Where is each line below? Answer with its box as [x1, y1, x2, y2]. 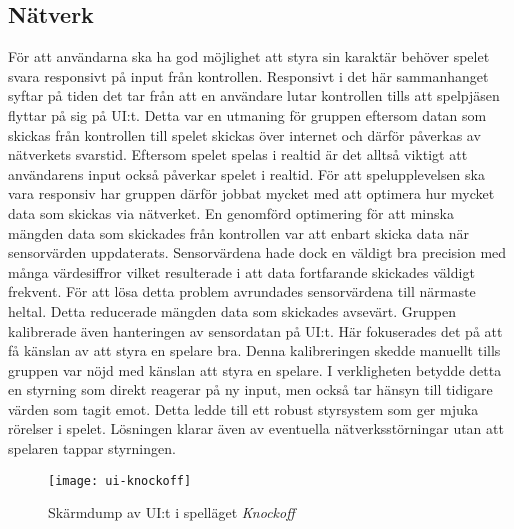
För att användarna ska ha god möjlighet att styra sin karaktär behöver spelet [8, 46, 490, 67]
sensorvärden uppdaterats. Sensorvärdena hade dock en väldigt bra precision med [8, 242, 507, 263]
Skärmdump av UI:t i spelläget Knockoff [48, 502, 295, 523]
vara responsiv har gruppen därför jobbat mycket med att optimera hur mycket [8, 183, 495, 204]
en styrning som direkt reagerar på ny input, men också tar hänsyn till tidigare [8, 379, 493, 400]
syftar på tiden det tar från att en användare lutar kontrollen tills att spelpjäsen [8, 85, 500, 106]
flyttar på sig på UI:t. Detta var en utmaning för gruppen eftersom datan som [8, 104, 487, 125]
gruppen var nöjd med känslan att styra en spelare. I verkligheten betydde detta [8, 359, 502, 380]
